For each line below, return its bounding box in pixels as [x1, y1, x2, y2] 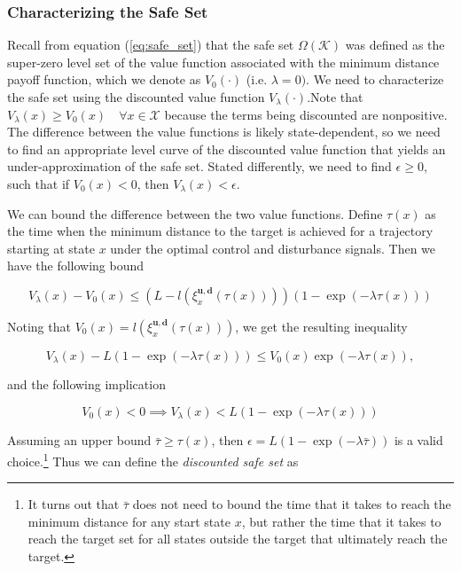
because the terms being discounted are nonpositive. [164, 105, 448, 123]
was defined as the [345, 35, 445, 54]
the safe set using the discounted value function [7, 88, 265, 106]
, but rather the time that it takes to [241, 512, 441, 530]
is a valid [394, 431, 443, 450]
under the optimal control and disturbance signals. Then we [110, 239, 436, 257]
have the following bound [7, 256, 145, 275]
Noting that [7, 317, 71, 335]
